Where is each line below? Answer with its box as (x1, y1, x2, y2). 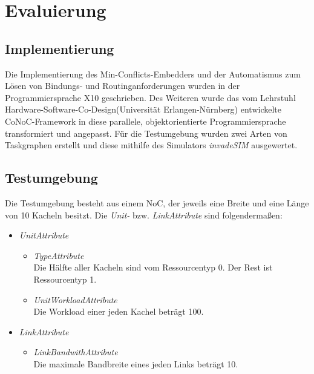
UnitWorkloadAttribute (33, 293, 117, 306)
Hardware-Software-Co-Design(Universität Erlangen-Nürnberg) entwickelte (5, 103, 281, 116)
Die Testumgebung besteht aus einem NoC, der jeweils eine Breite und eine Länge (5, 196, 309, 209)
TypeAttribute (33, 249, 84, 261)
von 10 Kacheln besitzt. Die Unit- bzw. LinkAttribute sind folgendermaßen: (5, 208, 283, 221)
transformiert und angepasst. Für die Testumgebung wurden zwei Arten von (5, 126, 287, 139)
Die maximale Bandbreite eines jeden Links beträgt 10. (33, 357, 238, 370)
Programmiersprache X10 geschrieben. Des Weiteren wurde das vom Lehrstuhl (5, 91, 296, 103)
